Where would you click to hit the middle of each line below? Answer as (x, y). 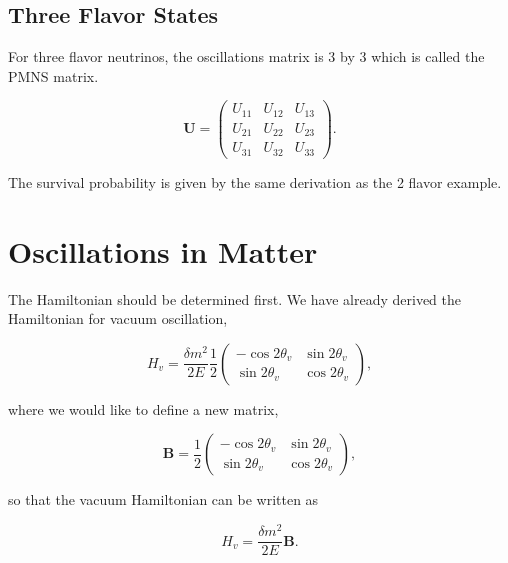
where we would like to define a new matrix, (143, 408)
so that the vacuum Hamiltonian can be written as (163, 499)
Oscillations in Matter (163, 250)
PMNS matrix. (53, 75)
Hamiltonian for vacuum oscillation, (118, 318)
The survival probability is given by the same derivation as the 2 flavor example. (255, 181)
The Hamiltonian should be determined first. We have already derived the (234, 298)
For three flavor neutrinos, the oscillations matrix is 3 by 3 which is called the (246, 56)
